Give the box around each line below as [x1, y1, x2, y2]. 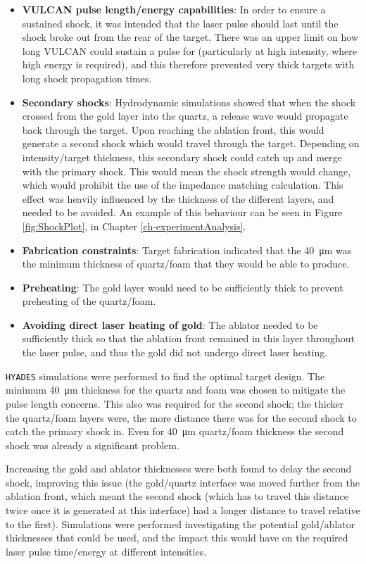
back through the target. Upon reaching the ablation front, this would [22, 122, 324, 137]
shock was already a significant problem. [6, 437, 179, 452]
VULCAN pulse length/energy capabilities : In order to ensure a [22, 2, 326, 16]
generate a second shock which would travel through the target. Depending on [22, 136, 360, 151]
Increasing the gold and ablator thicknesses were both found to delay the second [6, 461, 352, 476]
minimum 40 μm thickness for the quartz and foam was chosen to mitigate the [6, 382, 346, 397]
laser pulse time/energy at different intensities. [6, 544, 207, 558]
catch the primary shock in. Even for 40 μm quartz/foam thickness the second [6, 424, 344, 439]
